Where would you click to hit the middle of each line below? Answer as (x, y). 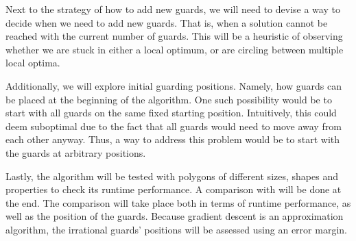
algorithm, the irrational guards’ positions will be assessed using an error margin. (176, 229)
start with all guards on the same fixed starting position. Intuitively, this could (171, 113)
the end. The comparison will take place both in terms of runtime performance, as (178, 202)
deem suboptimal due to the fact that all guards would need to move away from (174, 126)
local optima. (33, 63)
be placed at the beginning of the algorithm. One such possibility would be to (169, 99)
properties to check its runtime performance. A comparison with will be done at (174, 189)
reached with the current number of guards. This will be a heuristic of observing (174, 36)
